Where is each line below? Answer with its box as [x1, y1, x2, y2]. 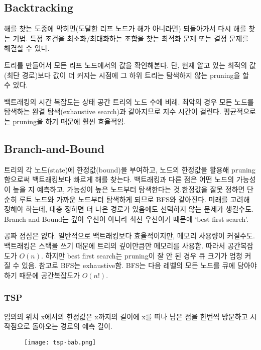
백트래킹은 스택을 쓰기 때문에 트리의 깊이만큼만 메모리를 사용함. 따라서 [4, 240, 225, 250]
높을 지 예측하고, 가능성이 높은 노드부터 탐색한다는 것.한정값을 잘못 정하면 [13, 184, 245, 194]
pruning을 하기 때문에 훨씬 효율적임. [13, 116, 126, 126]
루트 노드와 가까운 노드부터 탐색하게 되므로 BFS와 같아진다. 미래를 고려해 [19, 194, 250, 204]
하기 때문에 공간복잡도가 [4, 270, 80, 280]
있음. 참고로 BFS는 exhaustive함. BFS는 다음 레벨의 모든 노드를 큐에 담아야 [22, 260, 257, 271]
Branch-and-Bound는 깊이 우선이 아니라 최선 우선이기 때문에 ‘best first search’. [4, 213, 248, 224]
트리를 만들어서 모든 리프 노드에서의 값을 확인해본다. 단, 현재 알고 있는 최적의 [4, 59, 247, 70]
